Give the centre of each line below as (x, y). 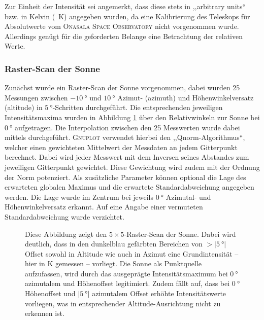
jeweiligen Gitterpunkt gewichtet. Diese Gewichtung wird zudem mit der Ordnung (132, 167)
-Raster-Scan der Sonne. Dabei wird (180, 234)
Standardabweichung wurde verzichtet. (64, 216)
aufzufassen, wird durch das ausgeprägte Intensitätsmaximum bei (126, 273)
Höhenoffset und (50, 293)
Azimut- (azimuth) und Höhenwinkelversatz (186, 97)
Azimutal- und (188, 197)
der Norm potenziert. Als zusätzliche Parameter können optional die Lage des (125, 177)
